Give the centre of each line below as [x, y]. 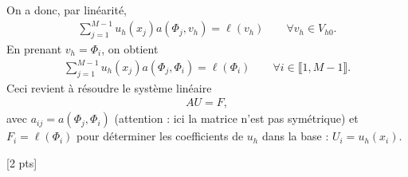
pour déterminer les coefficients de [160, 136]
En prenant [34, 48]
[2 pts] [22, 163]
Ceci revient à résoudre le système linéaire [109, 87]
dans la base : [295, 136]
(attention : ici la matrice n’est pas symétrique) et [236, 118]
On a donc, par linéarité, [67, 10]
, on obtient [130, 48]
